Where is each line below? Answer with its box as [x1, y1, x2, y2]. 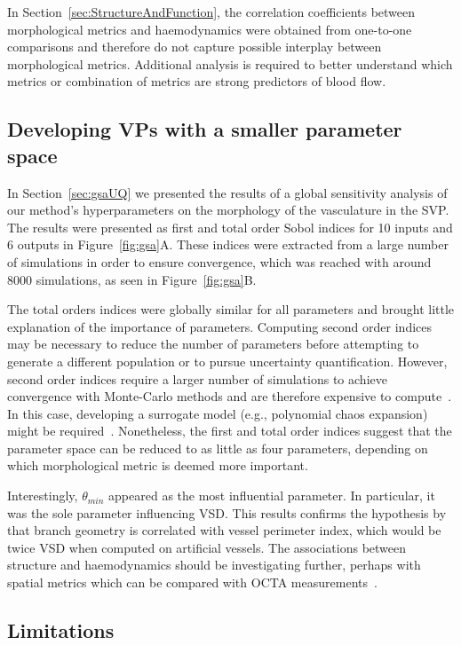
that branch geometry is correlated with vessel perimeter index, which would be [7, 521, 441, 539]
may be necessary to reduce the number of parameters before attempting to [7, 334, 419, 353]
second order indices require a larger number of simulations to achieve [7, 369, 387, 388]
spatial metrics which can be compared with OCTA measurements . [7, 573, 378, 592]
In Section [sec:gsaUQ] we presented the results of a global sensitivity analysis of [7, 183, 448, 201]
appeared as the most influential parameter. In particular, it [108, 486, 435, 505]
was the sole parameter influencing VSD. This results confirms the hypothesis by [7, 503, 447, 522]
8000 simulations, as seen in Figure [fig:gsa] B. [7, 270, 257, 288]
